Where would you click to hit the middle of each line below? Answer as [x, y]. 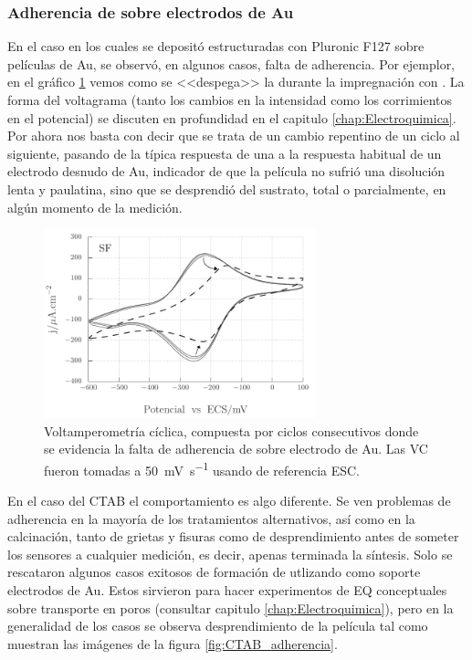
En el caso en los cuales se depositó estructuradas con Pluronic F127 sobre [216, 46]
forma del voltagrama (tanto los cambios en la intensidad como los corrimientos [230, 100]
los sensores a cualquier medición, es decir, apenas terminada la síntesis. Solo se [230, 554]
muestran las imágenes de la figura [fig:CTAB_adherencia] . [173, 643]
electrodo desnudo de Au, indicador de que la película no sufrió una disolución [226, 171]
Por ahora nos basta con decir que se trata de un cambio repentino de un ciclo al [234, 136]
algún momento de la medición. [95, 207]
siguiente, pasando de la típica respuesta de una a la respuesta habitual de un [225, 153]
